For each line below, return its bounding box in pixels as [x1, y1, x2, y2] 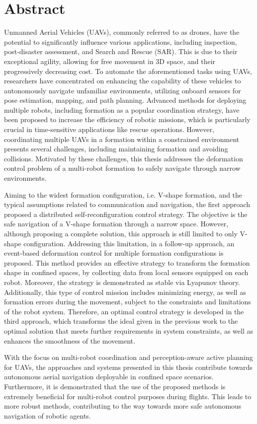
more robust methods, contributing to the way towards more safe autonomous [4, 401, 242, 411]
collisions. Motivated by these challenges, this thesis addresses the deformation [4, 153, 243, 163]
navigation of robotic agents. [4, 410, 91, 421]
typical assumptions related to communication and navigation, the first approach [4, 199, 251, 210]
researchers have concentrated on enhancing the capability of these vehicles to [4, 75, 241, 86]
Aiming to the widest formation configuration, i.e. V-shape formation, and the [4, 189, 243, 200]
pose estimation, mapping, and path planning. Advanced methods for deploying [4, 95, 247, 105]
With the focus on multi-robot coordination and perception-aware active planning [4, 352, 253, 362]
